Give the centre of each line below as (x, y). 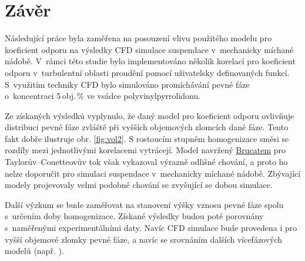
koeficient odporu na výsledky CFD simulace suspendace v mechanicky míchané (149, 49)
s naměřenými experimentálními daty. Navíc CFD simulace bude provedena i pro (151, 228)
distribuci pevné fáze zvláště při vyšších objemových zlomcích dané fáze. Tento (147, 127)
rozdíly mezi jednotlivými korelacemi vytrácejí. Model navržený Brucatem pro (145, 150)
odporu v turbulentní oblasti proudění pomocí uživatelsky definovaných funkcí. (147, 72)
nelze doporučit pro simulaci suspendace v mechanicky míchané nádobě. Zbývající (153, 173)
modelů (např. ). (34, 251)
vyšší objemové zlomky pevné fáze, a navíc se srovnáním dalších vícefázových (144, 239)
